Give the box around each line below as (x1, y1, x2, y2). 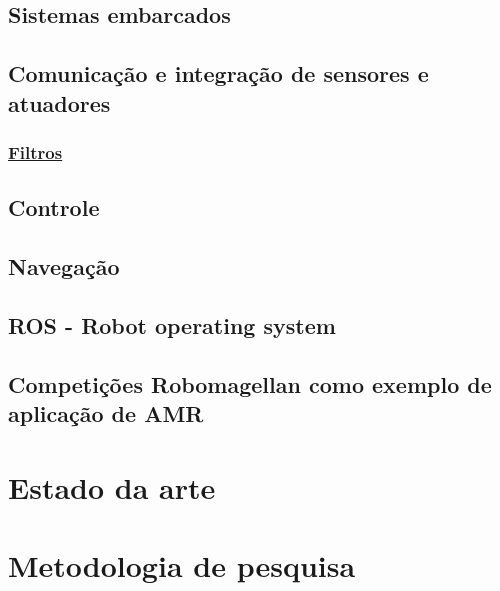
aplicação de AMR (8, 397, 204, 428)
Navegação (8, 250, 120, 281)
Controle (8, 192, 100, 223)
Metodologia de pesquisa (8, 544, 356, 585)
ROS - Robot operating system (8, 309, 336, 340)
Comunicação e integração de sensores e (8, 58, 429, 89)
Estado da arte (8, 466, 216, 507)
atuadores (8, 87, 111, 118)
